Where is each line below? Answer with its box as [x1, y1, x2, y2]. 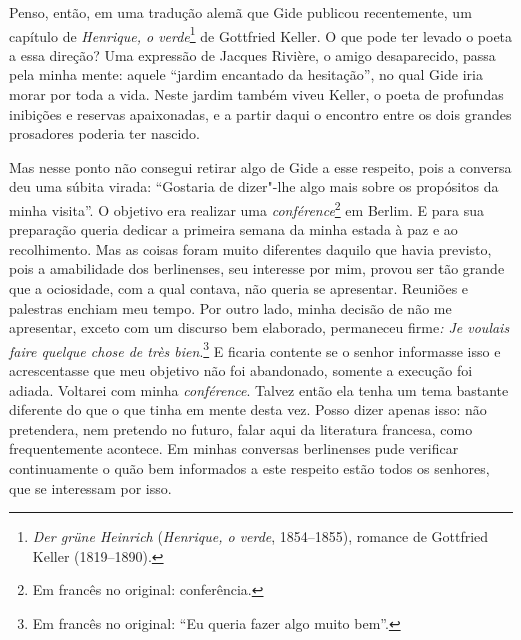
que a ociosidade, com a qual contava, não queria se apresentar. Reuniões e [9, 278, 469, 299]
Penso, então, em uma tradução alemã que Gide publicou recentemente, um [9, 2, 472, 22]
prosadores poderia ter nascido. [9, 123, 200, 144]
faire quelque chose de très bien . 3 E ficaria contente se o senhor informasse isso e [9, 337, 501, 361]
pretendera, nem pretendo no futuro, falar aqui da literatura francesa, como [9, 418, 473, 439]
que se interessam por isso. [9, 477, 172, 498]
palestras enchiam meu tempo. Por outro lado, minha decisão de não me [9, 297, 452, 318]
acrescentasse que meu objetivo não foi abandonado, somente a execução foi [9, 360, 473, 381]
